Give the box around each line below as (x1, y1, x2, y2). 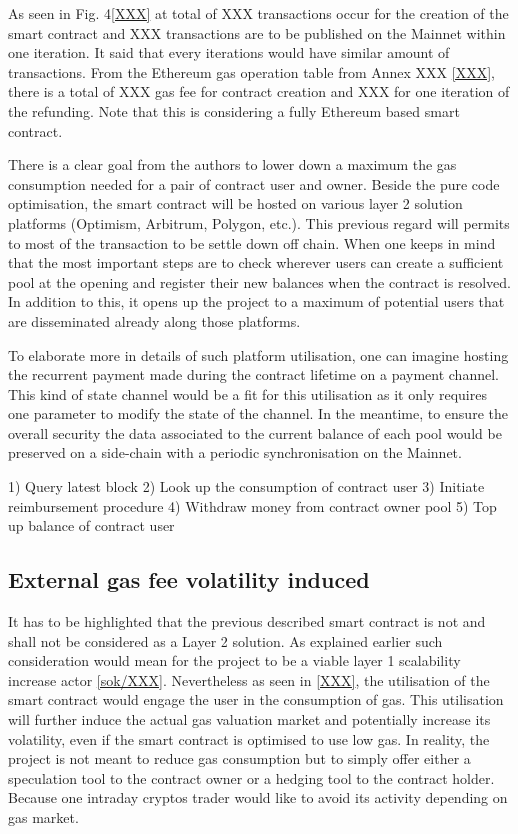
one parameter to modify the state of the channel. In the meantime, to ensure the (8, 403, 508, 424)
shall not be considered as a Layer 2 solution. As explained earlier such (8, 630, 443, 651)
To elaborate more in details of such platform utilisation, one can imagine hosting (8, 344, 509, 365)
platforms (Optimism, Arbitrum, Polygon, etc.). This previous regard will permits (8, 212, 510, 233)
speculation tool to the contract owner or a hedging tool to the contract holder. (8, 767, 495, 788)
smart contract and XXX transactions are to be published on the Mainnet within (8, 22, 506, 43)
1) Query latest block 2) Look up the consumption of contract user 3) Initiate (8, 476, 485, 497)
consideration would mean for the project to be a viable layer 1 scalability (8, 650, 461, 671)
